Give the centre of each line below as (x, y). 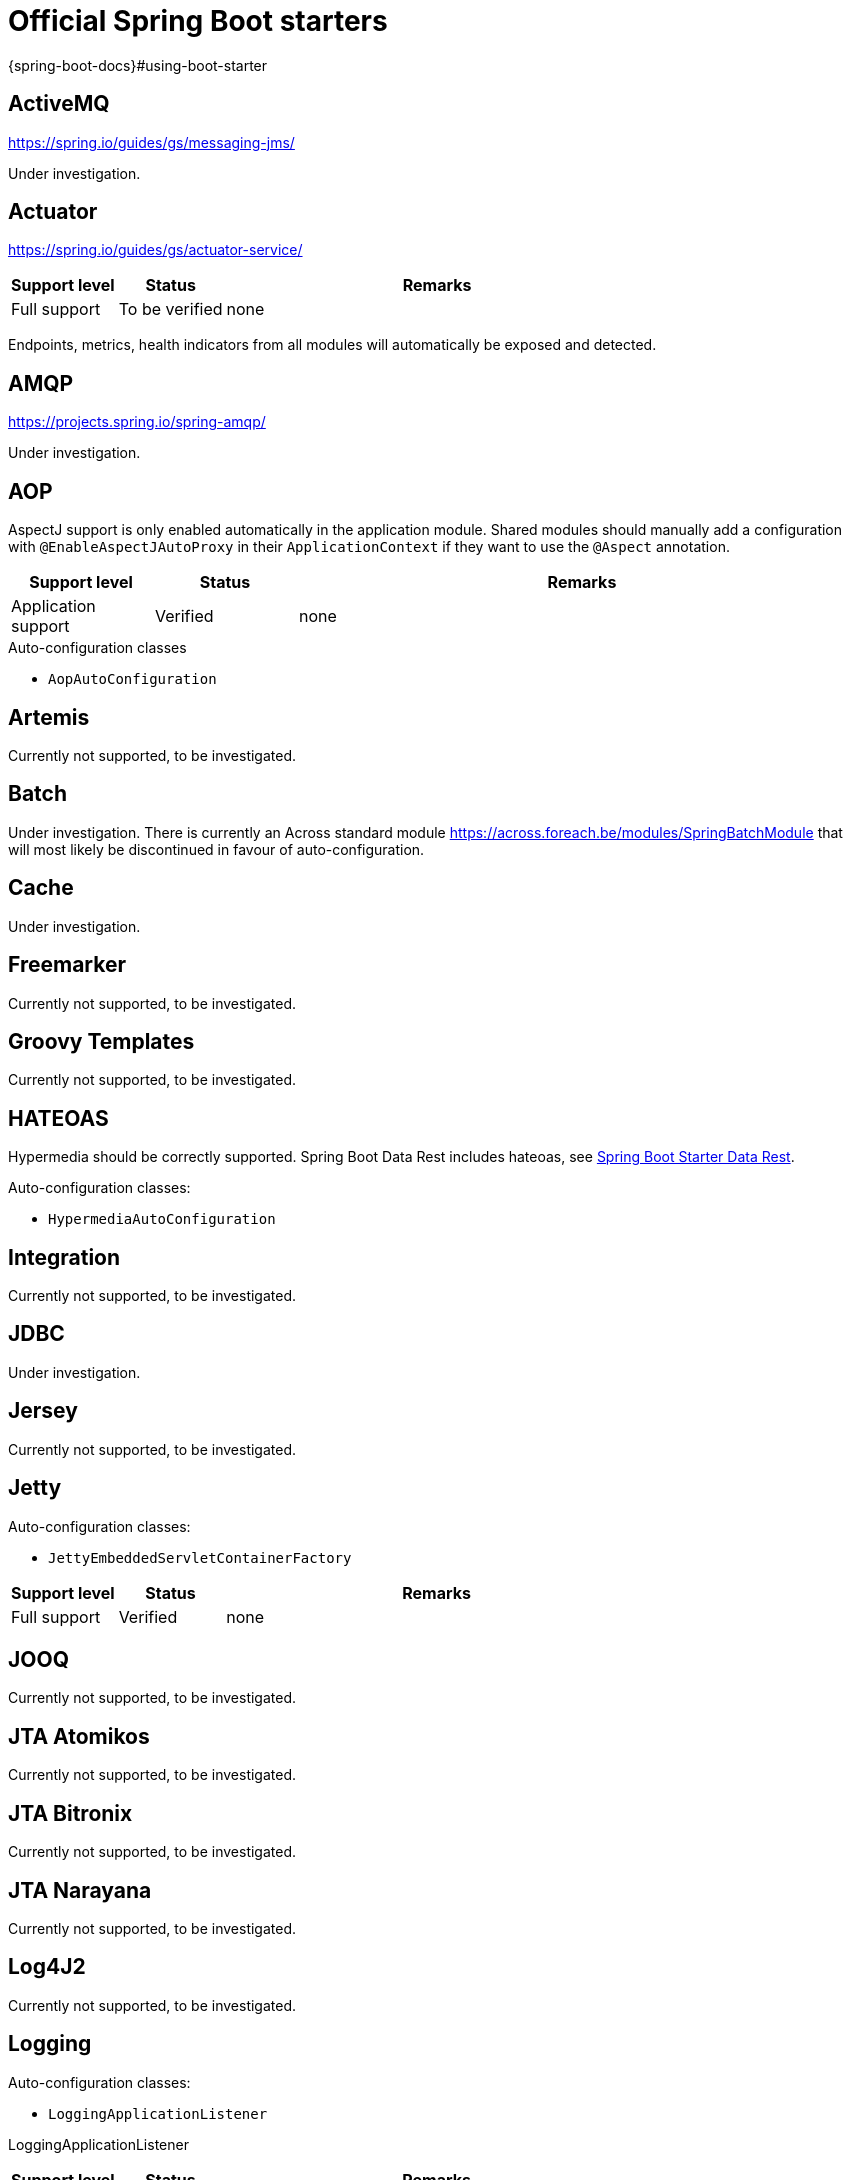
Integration (64, 1257)
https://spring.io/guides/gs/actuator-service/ (155, 250)
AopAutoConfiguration (132, 679)
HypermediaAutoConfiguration (162, 1219)
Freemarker (67, 965)
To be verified (170, 309)
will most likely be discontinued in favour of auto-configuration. (216, 849)
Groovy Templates (101, 1041)
